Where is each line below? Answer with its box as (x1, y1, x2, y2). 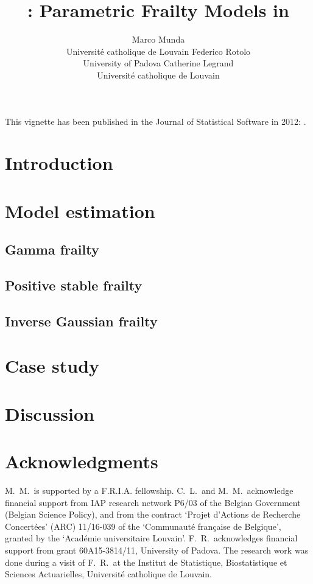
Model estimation (5, 198, 155, 223)
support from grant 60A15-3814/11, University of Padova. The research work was (5, 544, 309, 557)
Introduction (5, 150, 113, 175)
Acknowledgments (5, 449, 158, 474)
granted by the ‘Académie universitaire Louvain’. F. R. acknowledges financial (5, 532, 298, 544)
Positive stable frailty (5, 276, 142, 295)
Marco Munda (132, 33, 185, 46)
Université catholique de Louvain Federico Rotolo (66, 44, 251, 57)
